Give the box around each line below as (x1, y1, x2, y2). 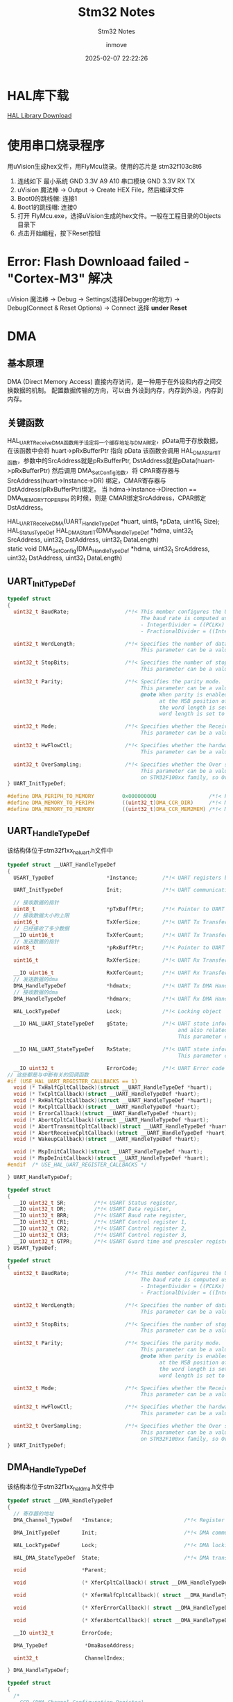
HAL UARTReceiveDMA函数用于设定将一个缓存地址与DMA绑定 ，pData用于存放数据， (7, 437, 222, 447)
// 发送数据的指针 (13, 938, 60, 945)
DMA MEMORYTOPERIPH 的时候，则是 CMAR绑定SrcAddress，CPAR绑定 (7, 494, 207, 503)
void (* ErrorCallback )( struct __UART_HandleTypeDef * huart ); (13, 1110, 197, 1117)
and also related (178, 1027, 228, 1034)
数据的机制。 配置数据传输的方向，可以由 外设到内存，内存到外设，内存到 (12, 386, 223, 394)
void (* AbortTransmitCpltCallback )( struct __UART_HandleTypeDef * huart (13, 1123, 228, 1130)
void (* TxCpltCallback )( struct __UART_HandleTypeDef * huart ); (13, 1091, 200, 1098)
